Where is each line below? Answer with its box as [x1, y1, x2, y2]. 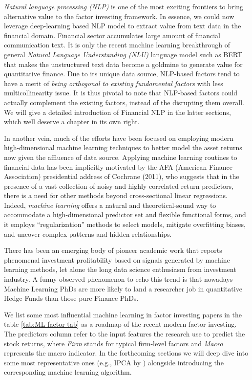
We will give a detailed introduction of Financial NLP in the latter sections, [4, 107, 231, 117]
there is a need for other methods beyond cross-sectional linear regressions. [4, 190, 228, 201]
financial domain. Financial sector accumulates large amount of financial [4, 30, 221, 40]
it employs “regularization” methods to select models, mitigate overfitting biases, [4, 219, 246, 229]
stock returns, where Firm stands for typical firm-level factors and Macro [4, 338, 223, 348]
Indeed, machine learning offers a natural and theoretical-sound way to [4, 200, 216, 210]
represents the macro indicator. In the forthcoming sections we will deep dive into [4, 348, 249, 358]
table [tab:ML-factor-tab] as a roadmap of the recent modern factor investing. [4, 319, 237, 329]
